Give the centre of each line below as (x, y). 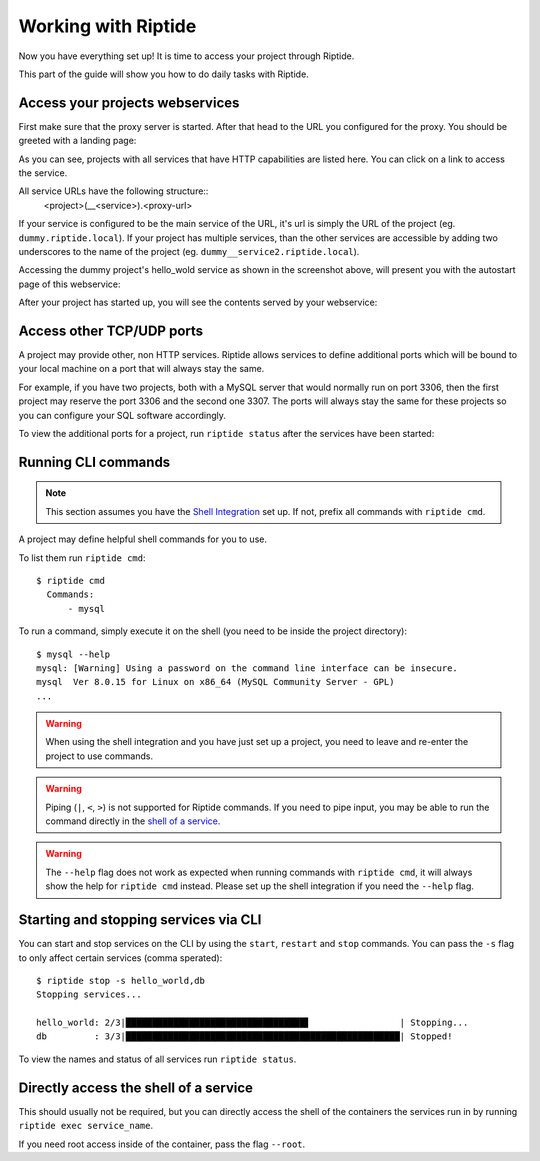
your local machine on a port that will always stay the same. (141, 369)
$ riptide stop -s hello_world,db (120, 980)
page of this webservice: (69, 284)
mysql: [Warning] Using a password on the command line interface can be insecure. (247, 668)
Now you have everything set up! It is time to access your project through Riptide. (186, 56)
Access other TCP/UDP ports (111, 330)
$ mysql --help (73, 654)
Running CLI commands (94, 461)
